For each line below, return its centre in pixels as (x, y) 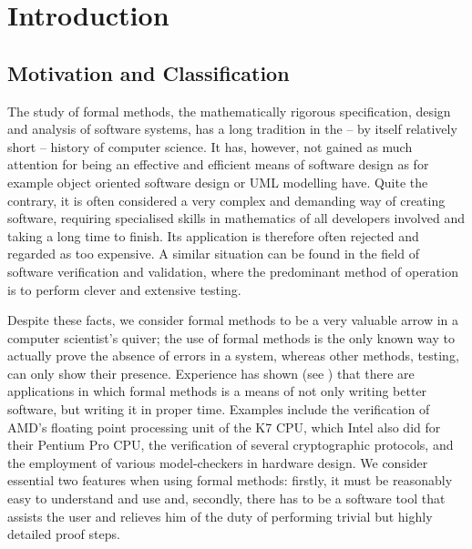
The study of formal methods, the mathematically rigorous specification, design (229, 111)
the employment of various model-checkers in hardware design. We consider (218, 462)
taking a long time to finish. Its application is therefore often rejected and (213, 235)
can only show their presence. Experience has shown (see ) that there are (211, 373)
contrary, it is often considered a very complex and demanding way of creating (226, 200)
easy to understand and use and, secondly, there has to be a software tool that (226, 498)
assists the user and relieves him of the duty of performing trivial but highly (220, 516)
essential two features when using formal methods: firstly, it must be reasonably (230, 480)
